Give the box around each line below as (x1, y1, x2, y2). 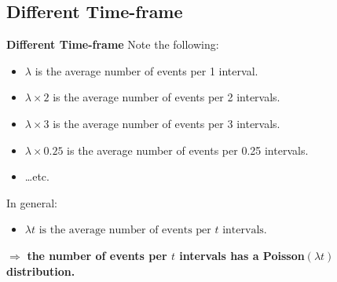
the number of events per (27, 247, 167, 263)
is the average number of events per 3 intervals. (53, 115, 280, 131)
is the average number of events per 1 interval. (35, 62, 258, 79)
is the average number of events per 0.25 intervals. (67, 141, 309, 158)
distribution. (6, 262, 75, 279)
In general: (6, 194, 57, 211)
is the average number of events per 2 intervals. (53, 89, 280, 105)
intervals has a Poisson (179, 247, 305, 263)
